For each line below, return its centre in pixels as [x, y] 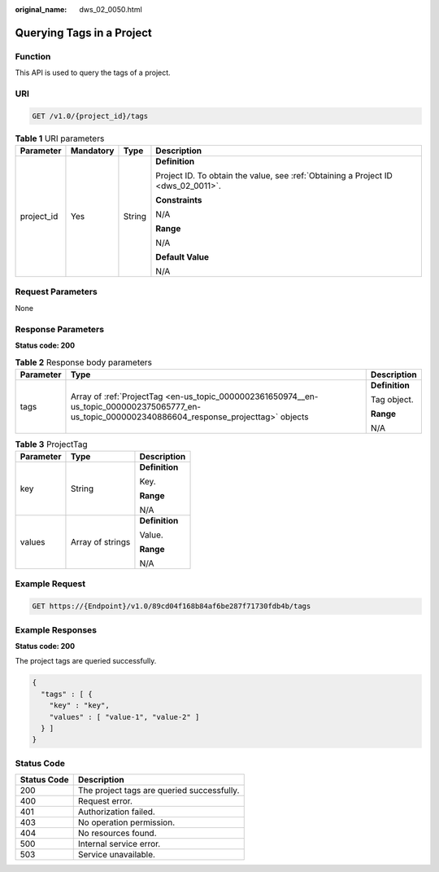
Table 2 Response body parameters [83, 362]
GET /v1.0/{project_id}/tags [90, 116]
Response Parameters [60, 329]
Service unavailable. [117, 855]
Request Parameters [56, 291]
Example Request [50, 584]
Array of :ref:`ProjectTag [117, 397]
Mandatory [92, 151]
